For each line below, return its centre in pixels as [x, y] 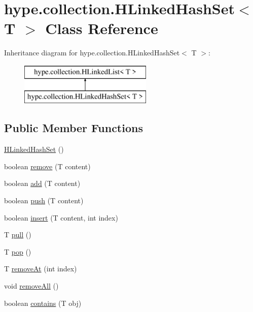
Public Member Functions [74, 128]
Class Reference [102, 28]
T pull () [18, 235]
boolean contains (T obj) [43, 303]
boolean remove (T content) [47, 166]
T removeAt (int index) [41, 269]
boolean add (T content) [42, 183]
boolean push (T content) [44, 200]
